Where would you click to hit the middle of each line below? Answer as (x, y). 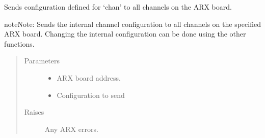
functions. (19, 43)
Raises (34, 112)
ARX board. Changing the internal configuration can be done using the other (125, 34)
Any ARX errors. (71, 129)
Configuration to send (91, 95)
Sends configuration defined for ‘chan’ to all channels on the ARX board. (118, 7)
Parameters (42, 61)
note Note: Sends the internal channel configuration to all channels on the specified (132, 24)
